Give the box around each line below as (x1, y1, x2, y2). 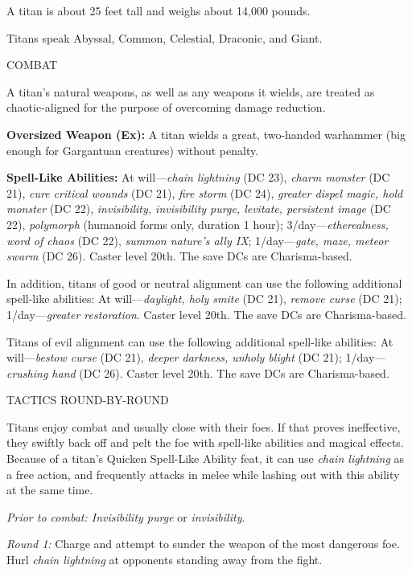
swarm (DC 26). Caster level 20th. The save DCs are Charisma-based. (6, 248, 352, 264)
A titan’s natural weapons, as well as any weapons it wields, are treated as (6, 83, 375, 100)
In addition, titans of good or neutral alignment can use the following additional (6, 274, 402, 291)
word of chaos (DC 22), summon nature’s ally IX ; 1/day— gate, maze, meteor (6, 231, 389, 248)
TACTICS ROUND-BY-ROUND (6, 391, 169, 408)
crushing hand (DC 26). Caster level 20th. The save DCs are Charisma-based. (6, 364, 389, 381)
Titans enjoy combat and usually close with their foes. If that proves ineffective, (6, 418, 401, 435)
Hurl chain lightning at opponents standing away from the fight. (6, 551, 323, 568)
